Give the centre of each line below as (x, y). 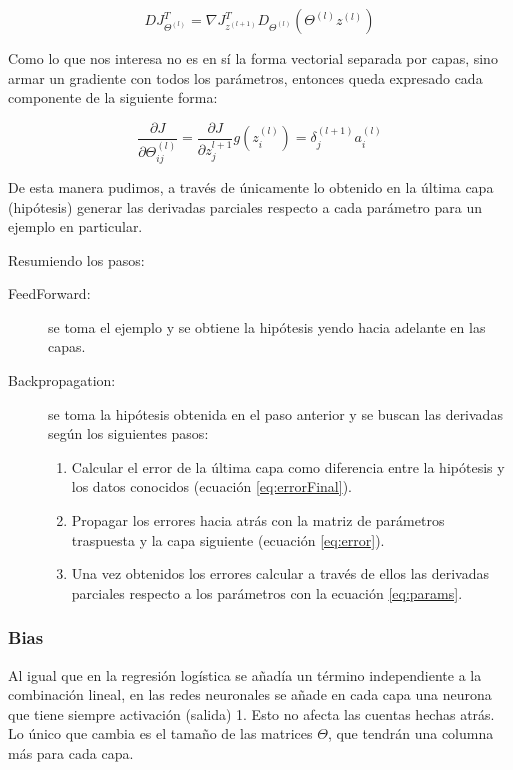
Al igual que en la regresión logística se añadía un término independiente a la (245, 674)
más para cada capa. (71, 753)
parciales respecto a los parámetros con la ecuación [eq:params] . (267, 592)
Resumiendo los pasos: (76, 259)
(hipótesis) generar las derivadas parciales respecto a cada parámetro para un (245, 206)
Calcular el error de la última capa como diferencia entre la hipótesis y (288, 466)
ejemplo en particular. (75, 226)
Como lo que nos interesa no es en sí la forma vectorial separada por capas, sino (253, 58)
